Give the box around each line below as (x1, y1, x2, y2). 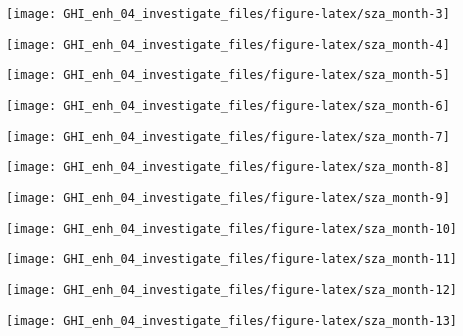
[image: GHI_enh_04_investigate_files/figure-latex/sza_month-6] (6, 98, 450, 113)
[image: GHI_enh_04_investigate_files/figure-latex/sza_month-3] (6, 7, 450, 21)
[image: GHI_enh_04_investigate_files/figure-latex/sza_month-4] (6, 37, 450, 52)
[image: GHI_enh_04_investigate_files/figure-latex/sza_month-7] (6, 129, 450, 144)
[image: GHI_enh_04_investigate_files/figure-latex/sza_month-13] (6, 313, 458, 328)
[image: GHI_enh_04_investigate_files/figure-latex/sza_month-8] (6, 160, 450, 175)
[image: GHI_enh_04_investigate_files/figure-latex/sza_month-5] (6, 68, 450, 83)
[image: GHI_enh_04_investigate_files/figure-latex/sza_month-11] (6, 252, 458, 267)
